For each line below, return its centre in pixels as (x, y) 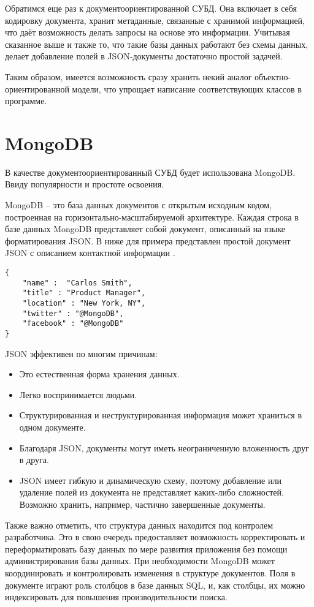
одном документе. (52, 427)
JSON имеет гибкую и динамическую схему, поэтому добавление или (150, 480)
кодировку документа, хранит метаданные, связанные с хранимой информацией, (155, 20)
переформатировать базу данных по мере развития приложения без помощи (146, 549)
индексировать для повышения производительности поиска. (116, 597)
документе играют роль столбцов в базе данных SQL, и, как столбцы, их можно (155, 585)
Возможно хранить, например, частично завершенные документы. (142, 504)
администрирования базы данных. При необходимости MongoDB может (140, 561)
